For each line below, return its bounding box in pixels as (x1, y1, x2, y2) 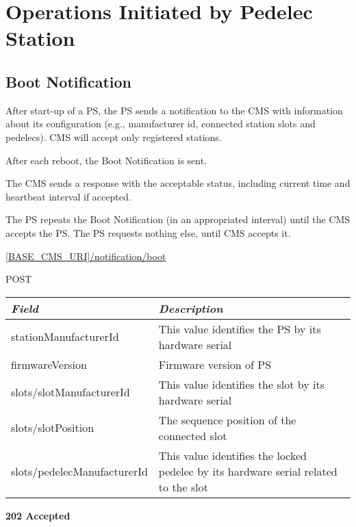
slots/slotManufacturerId (11, 384, 130, 400)
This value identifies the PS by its (158, 320, 321, 337)
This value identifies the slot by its (158, 376, 325, 392)
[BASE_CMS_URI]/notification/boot (5, 248, 166, 263)
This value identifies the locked (158, 447, 307, 463)
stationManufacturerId (11, 329, 119, 345)
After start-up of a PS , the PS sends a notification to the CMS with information (5, 103, 343, 117)
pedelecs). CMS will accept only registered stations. (5, 129, 222, 144)
